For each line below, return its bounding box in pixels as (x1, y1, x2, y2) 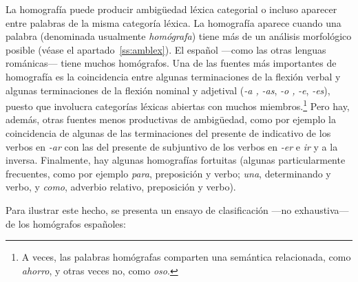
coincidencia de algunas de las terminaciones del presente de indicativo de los (6, 126, 331, 140)
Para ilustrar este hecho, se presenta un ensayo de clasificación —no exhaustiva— (6, 202, 349, 217)
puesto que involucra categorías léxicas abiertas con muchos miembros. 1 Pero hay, (6, 97, 350, 113)
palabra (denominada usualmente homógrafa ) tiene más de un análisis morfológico (6, 29, 352, 43)
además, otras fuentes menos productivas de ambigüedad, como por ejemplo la (6, 112, 336, 127)
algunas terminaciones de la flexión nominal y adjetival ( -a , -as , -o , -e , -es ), (6, 83, 330, 97)
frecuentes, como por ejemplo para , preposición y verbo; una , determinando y (6, 166, 331, 180)
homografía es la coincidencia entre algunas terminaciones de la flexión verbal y (6, 69, 341, 83)
